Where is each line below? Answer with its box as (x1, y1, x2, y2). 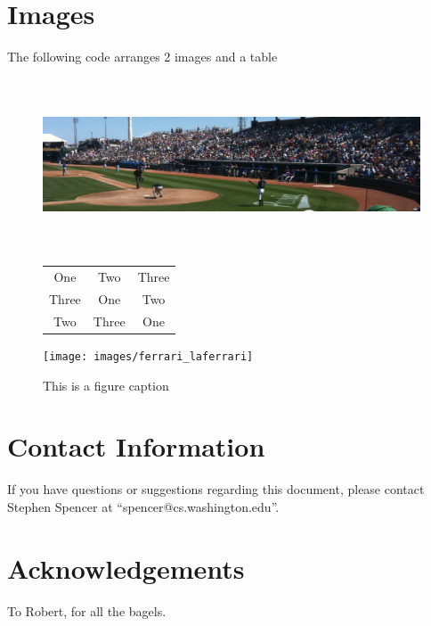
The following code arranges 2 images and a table (7, 47, 278, 66)
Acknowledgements (7, 549, 245, 586)
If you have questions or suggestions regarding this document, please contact (7, 480, 425, 498)
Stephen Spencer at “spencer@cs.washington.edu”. (7, 497, 280, 515)
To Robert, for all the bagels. (7, 601, 167, 620)
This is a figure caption (43, 375, 169, 394)
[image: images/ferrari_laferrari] (43, 350, 254, 363)
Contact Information (7, 428, 265, 465)
